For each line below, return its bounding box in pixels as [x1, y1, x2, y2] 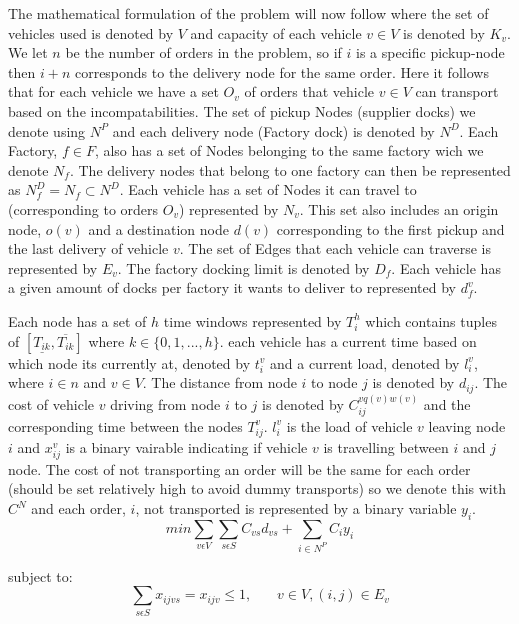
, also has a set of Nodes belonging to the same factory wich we [94, 140, 484, 161]
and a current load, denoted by [270, 352, 460, 373]
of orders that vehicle [244, 81, 375, 102]
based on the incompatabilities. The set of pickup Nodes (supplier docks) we [8, 100, 476, 121]
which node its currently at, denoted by [8, 352, 251, 373]
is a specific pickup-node [356, 42, 505, 63]
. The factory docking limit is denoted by [117, 257, 370, 278]
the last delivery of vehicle [8, 238, 169, 259]
